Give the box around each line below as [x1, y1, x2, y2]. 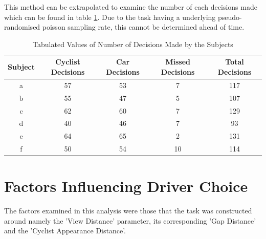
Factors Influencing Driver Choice [4, 176, 248, 197]
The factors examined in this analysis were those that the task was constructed [4, 205, 252, 216]
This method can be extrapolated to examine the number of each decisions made [4, 2, 257, 12]
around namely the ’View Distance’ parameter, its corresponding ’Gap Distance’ [4, 215, 256, 226]
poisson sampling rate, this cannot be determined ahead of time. [42, 21, 245, 32]
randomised [4, 21, 40, 32]
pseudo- [218, 11, 242, 22]
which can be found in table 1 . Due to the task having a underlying [4, 11, 216, 22]
